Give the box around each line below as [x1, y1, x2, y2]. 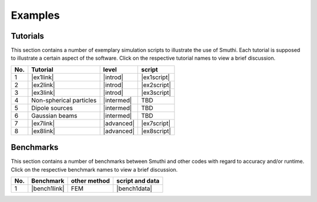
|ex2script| [141, 81, 171, 89]
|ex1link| [31, 73, 54, 81]
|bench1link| [31, 184, 65, 193]
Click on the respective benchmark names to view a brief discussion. [11, 166, 178, 173]
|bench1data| [116, 184, 153, 193]
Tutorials [11, 31, 44, 41]
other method [70, 177, 110, 185]
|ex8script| [141, 126, 171, 135]
